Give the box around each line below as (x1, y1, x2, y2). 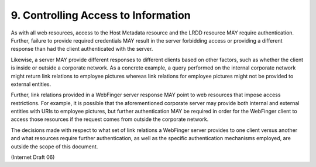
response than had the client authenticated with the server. (11, 46, 153, 53)
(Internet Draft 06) (11, 154, 55, 161)
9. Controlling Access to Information (11, 9, 191, 22)
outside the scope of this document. (11, 143, 98, 150)
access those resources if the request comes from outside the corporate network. (11, 116, 209, 123)
